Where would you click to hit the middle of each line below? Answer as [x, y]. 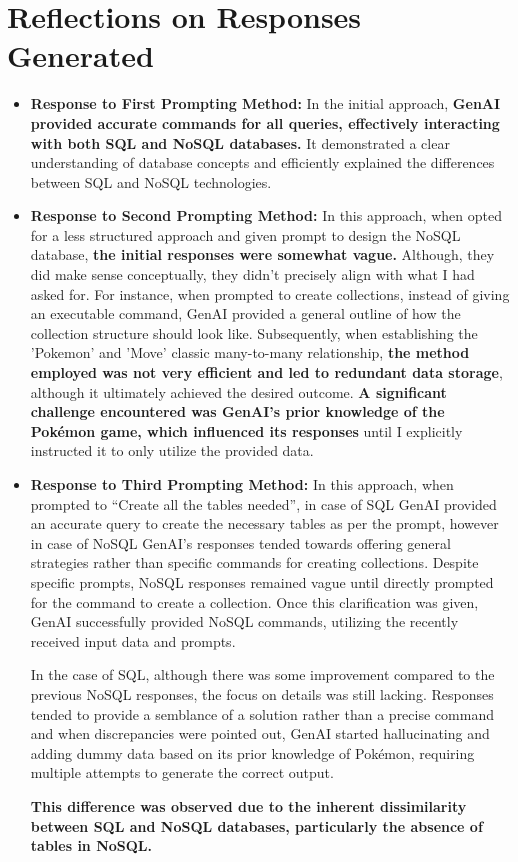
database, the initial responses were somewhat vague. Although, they [262, 254]
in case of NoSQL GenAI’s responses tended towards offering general [240, 542]
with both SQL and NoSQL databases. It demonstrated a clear [240, 142]
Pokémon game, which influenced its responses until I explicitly [246, 430]
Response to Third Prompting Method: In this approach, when [242, 484]
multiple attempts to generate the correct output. [182, 772]
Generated [80, 55]
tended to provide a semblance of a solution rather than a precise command [262, 713]
